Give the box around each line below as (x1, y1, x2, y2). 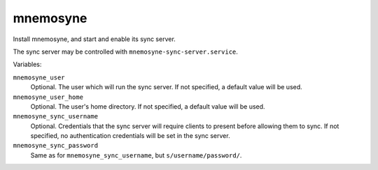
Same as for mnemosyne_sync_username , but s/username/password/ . (30, 150, 242, 160)
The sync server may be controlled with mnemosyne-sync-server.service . (13, 47, 238, 56)
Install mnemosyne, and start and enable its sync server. (13, 35, 176, 43)
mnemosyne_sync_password (13, 141, 98, 150)
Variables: (13, 60, 42, 69)
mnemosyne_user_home (13, 93, 84, 101)
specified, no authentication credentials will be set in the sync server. (30, 132, 230, 140)
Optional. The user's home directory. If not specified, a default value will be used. (30, 102, 265, 111)
